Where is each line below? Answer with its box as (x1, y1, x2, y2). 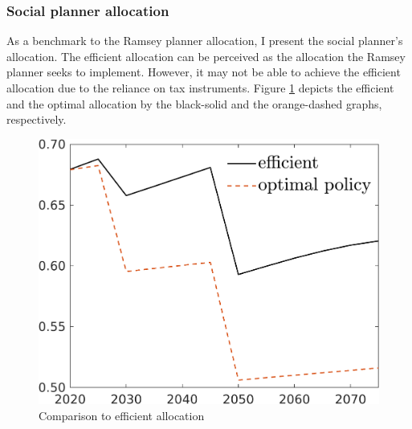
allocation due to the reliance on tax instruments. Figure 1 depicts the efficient (6, 80, 394, 96)
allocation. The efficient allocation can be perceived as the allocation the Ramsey (6, 47, 406, 64)
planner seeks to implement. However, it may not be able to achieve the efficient (6, 63, 401, 80)
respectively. (6, 111, 67, 128)
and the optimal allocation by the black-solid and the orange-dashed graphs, (6, 95, 382, 112)
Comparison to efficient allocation (39, 407, 205, 423)
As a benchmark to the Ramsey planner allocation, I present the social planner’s (6, 32, 403, 49)
